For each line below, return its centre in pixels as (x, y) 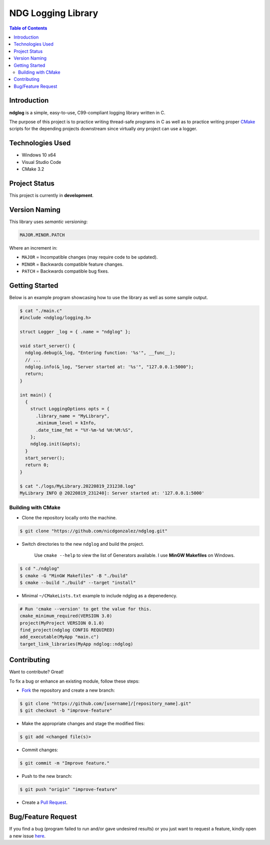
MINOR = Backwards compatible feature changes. (73, 264)
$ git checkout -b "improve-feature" (66, 711)
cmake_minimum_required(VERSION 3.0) (66, 616)
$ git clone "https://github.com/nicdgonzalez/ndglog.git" (93, 531)
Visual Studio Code (41, 162)
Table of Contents (28, 28)
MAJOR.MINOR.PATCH (42, 235)
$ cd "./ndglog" (40, 569)
